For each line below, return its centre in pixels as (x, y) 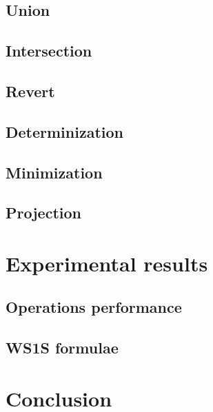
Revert (30, 91)
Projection (43, 213)
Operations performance (94, 307)
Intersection (49, 51)
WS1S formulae (62, 348)
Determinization (64, 131)
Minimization (54, 172)
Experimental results (107, 263)
